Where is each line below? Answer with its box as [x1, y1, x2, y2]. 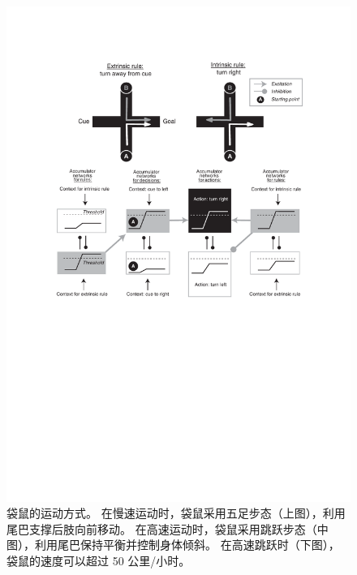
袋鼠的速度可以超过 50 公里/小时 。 [6, 552, 191, 569]
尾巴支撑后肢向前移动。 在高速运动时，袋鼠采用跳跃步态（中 [6, 520, 329, 537]
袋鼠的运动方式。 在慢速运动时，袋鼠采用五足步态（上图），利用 [6, 504, 346, 521]
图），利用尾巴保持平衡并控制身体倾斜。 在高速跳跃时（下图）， [6, 536, 340, 553]
